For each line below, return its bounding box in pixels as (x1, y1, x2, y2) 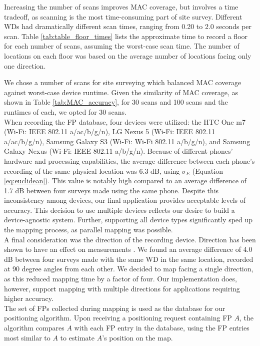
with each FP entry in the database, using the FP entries (74, 322, 249, 332)
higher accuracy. (4, 293, 53, 303)
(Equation (192, 165, 223, 176)
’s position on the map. (102, 332, 173, 342)
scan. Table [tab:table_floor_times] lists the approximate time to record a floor (4, 31, 248, 41)
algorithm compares (4, 322, 64, 332)
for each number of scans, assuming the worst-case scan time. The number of (4, 41, 239, 51)
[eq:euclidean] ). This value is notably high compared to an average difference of (4, 175, 246, 186)
